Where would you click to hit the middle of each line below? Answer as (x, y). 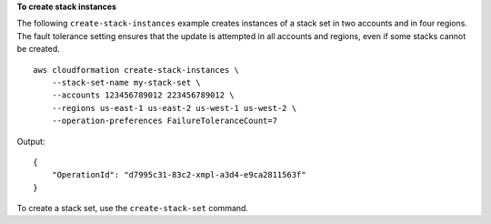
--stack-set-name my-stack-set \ (126, 82)
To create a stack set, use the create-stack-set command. (133, 209)
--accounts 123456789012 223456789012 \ (143, 95)
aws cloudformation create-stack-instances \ (136, 70)
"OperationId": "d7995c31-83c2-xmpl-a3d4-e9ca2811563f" (179, 175)
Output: (31, 141)
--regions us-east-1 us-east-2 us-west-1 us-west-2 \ (174, 108)
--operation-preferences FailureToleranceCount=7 (164, 121)
